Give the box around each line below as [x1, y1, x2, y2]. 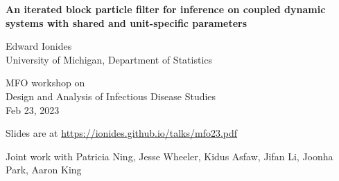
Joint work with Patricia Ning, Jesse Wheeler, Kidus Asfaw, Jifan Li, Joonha [6, 149, 333, 163]
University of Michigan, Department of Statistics [6, 52, 213, 66]
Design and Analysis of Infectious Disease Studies [6, 88, 216, 103]
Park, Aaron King [6, 162, 82, 177]
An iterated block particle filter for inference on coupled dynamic [6, 2, 326, 16]
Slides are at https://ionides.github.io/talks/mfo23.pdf [6, 126, 238, 140]
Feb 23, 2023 [6, 102, 60, 117]
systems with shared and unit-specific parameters [6, 15, 247, 30]
